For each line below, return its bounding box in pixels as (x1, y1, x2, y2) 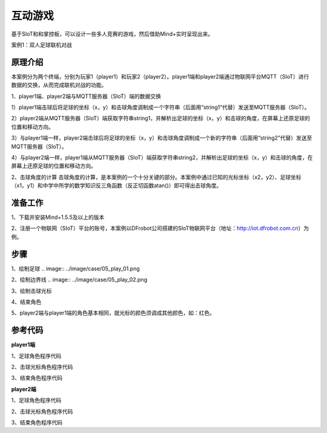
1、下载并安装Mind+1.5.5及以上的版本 (11, 213, 105, 221)
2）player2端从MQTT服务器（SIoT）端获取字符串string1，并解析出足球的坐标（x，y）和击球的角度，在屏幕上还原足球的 (11, 115, 310, 122)
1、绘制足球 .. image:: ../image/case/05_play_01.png (11, 265, 140, 272)
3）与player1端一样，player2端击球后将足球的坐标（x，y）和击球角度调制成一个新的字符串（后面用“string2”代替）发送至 (11, 134, 312, 142)
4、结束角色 (11, 298, 42, 305)
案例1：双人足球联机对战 (11, 41, 72, 48)
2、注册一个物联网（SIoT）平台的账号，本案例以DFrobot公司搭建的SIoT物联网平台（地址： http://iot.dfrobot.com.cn (11, 224, 299, 232)
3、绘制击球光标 (11, 287, 52, 295)
